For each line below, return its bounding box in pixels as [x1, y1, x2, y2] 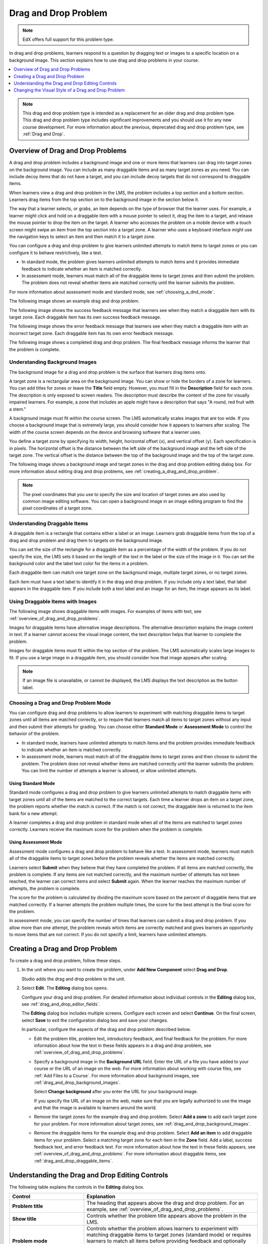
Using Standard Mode [9, 780, 56, 786]
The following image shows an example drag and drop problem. [9, 298, 140, 304]
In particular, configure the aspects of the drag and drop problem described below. [21, 1027, 191, 1033]
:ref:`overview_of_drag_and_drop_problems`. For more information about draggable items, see [34, 1151, 226, 1157]
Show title [12, 1216, 37, 1223]
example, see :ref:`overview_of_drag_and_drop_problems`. [86, 1206, 223, 1213]
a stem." [9, 406, 26, 412]
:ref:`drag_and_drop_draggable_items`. [34, 1157, 113, 1164]
